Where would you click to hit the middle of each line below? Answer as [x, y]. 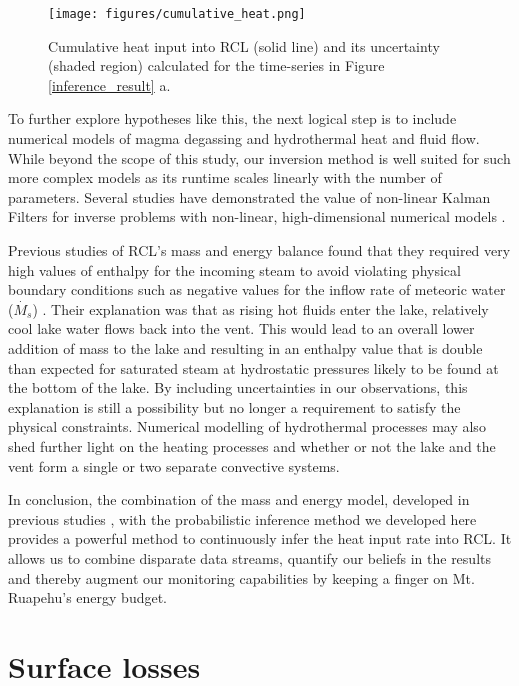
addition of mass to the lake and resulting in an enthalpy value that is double [245, 347]
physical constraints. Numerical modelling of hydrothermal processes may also [247, 426]
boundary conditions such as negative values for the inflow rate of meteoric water [257, 289]
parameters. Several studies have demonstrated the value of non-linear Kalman [249, 196]
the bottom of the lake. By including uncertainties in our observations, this [238, 387]
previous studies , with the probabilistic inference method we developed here [242, 518]
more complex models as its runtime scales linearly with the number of [225, 177]
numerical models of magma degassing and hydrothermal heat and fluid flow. [244, 138]
